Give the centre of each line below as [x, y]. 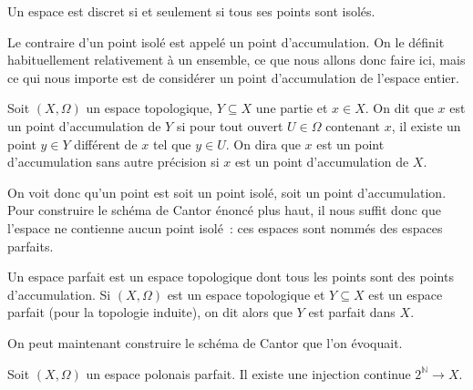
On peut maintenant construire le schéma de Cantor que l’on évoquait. [205, 342]
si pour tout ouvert [230, 125]
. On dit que [399, 108]
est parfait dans [352, 312]
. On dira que [263, 144]
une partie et [292, 108]
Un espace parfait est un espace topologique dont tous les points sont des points [231, 277]
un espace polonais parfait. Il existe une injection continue [248, 373]
